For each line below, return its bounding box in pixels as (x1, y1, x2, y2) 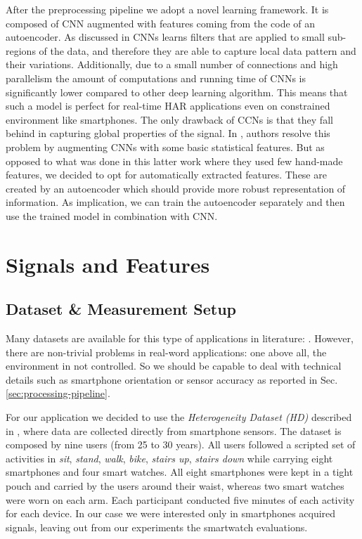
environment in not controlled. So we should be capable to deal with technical (6, 358, 342, 373)
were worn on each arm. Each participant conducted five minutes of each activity (6, 492, 355, 507)
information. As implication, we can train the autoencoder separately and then (6, 195, 345, 209)
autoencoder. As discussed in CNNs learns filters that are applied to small (6, 30, 325, 44)
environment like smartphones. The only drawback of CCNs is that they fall (6, 112, 333, 126)
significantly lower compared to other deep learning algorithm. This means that (6, 84, 348, 99)
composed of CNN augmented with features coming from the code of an (6, 15, 316, 30)
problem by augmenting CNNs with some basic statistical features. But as (6, 139, 325, 154)
